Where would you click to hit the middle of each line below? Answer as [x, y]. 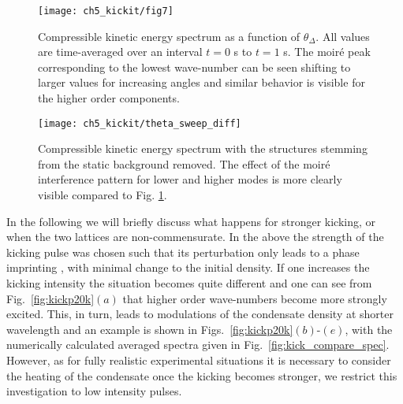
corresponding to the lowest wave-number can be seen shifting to [194, 67]
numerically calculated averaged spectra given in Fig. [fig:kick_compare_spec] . [198, 345]
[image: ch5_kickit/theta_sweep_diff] [140, 123]
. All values [343, 36]
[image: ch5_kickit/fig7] [106, 11]
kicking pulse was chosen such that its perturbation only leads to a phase [183, 252]
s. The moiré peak [327, 52]
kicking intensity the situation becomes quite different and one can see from [189, 283]
